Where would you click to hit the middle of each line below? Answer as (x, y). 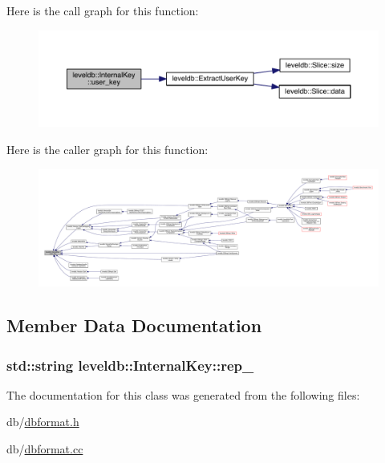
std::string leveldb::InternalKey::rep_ (130, 365)
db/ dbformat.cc (45, 449)
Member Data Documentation (134, 325)
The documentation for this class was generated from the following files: (183, 394)
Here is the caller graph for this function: (107, 150)
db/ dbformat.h (43, 422)
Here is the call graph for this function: (103, 10)
